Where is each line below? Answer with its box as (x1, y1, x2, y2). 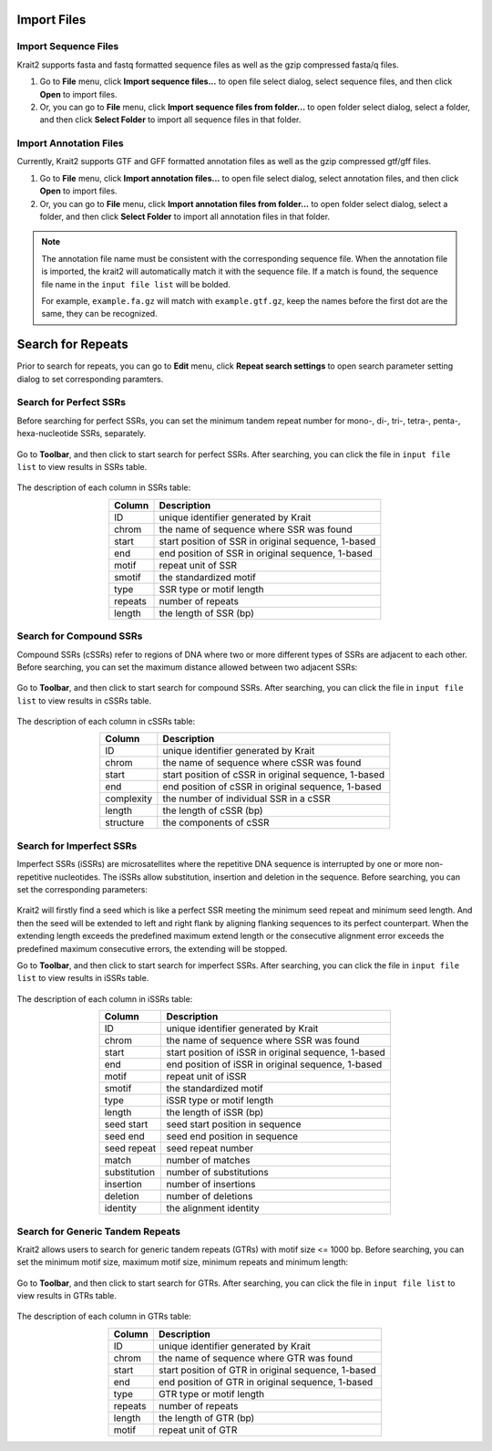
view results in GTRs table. (16, 1290, 118, 1301)
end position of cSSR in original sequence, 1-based (162, 780, 382, 793)
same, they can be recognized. (41, 308, 159, 319)
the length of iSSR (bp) (166, 1106, 264, 1119)
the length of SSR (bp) (159, 607, 255, 620)
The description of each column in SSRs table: (16, 482, 191, 493)
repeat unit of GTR (158, 1424, 238, 1436)
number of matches (166, 1154, 251, 1167)
